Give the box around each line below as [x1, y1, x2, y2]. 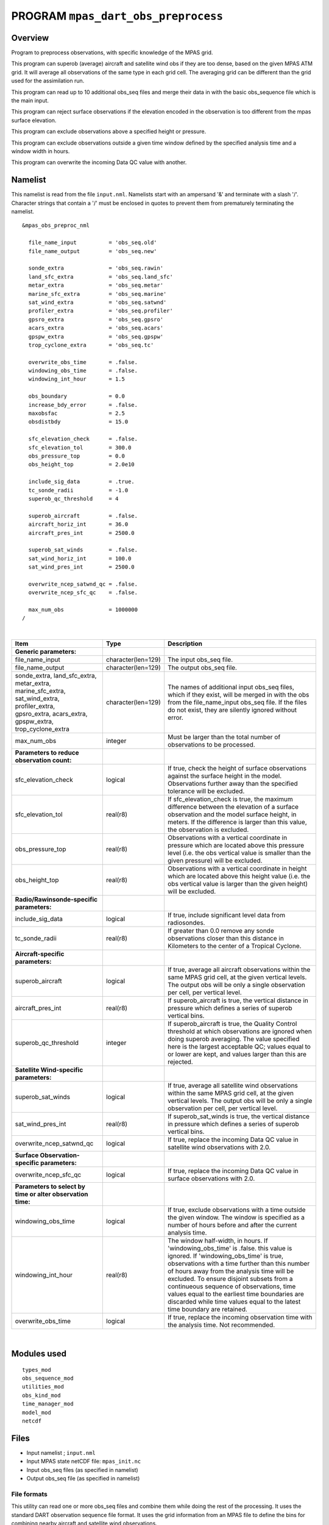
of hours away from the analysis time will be [168, 1267, 294, 1276]
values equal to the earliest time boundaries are [168, 1290, 305, 1299]
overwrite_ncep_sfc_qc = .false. [28, 589, 138, 596]
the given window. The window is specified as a [168, 1213, 305, 1222]
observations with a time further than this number [168, 1260, 310, 1268]
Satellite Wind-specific [15, 1066, 83, 1074]
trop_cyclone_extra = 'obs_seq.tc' [28, 342, 154, 348]
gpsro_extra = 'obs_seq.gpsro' [28, 316, 164, 323]
